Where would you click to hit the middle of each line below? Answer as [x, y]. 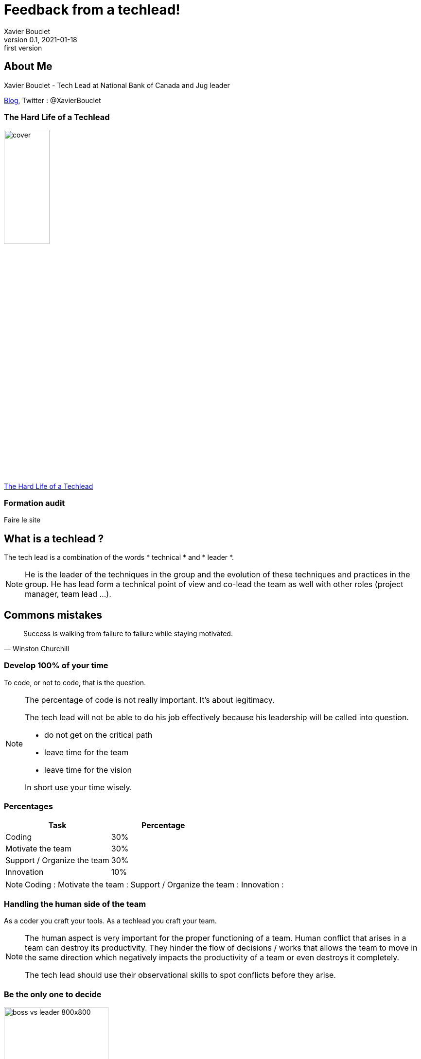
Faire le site [22, 520]
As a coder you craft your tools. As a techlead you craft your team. [110, 921]
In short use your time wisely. [79, 787]
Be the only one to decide [53, 994]
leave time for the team [87, 752]
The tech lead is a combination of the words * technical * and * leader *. [119, 557]
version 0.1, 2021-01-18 [41, 39]
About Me [28, 67]
